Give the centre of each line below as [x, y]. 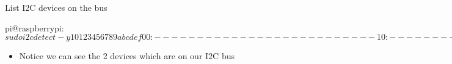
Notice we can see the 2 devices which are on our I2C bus [127, 56]
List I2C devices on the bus [56, 7]
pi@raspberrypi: [35, 27]
